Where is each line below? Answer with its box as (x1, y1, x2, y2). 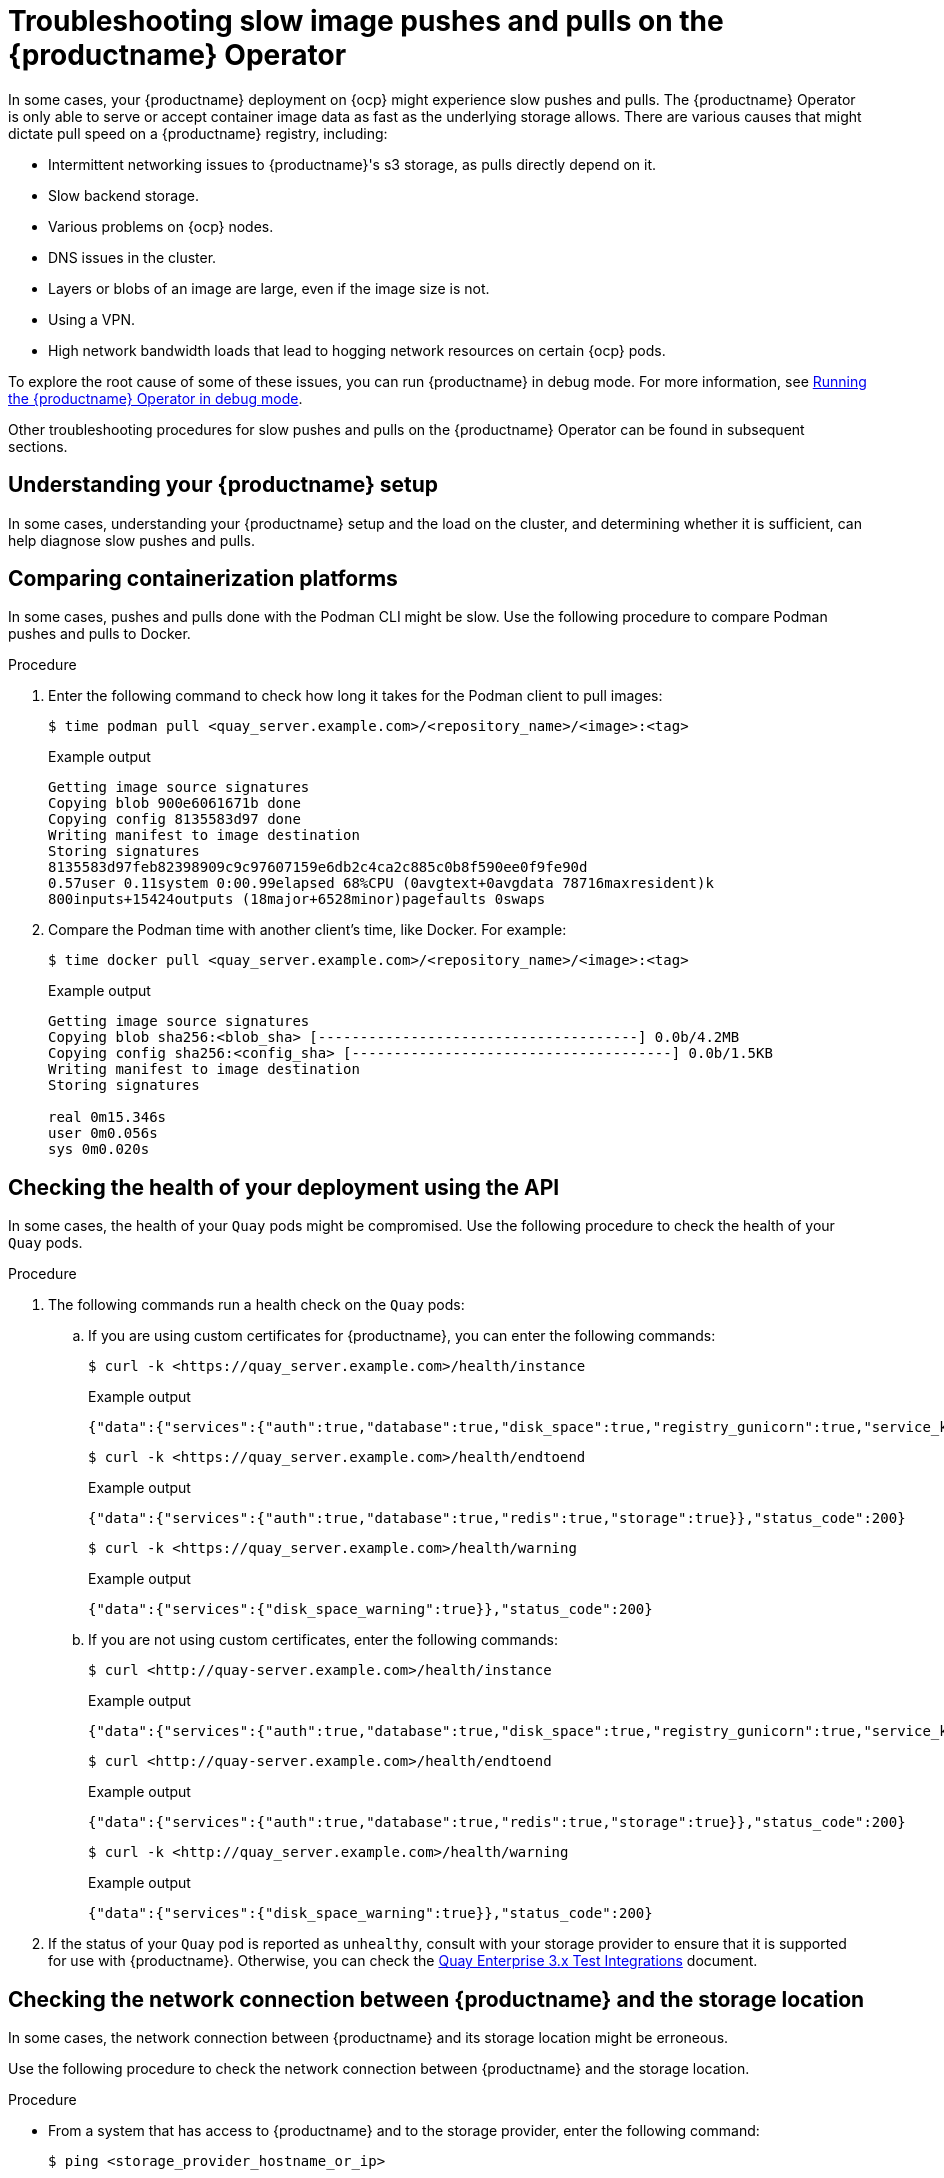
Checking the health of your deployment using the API (8, 1174, 560, 1200)
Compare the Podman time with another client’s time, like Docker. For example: (48, 921, 567, 939)
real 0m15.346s (48, 1109, 167, 1126)
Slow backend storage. (48, 186, 199, 204)
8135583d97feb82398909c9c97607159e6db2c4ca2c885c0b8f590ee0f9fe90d (48, 859, 588, 876)
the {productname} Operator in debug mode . (8, 389, 303, 407)
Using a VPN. (48, 310, 135, 328)
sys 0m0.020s (48, 1141, 150, 1158)
